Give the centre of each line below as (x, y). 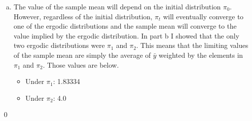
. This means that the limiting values (192, 45)
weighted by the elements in (201, 55)
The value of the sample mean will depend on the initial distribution (117, 6)
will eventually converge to (203, 16)
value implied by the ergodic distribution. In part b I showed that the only (126, 35)
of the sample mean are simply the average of (82, 55)
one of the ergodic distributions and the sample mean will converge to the (125, 26)
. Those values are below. (81, 64)
